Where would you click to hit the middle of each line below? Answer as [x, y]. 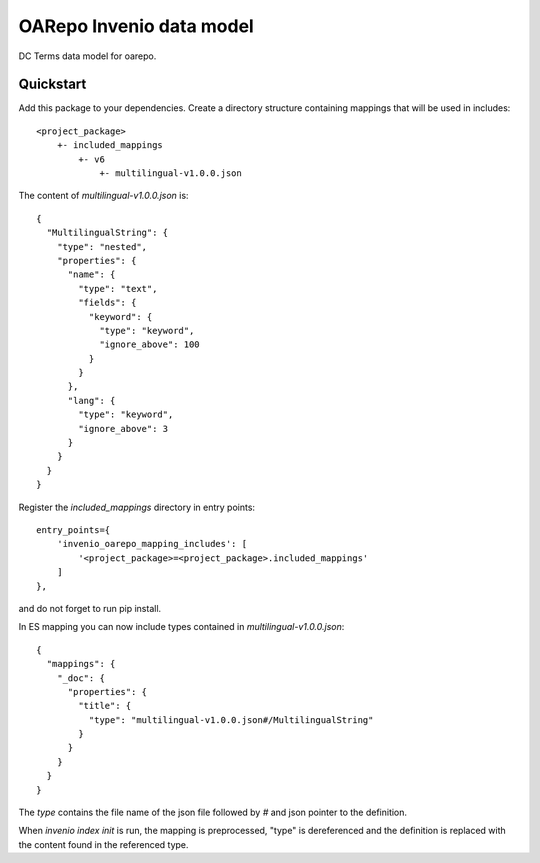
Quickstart [52, 84]
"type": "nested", [102, 246]
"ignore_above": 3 [123, 428]
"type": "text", [118, 288]
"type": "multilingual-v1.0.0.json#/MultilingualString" [231, 719]
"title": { [105, 706]
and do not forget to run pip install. [90, 608]
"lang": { [91, 400]
